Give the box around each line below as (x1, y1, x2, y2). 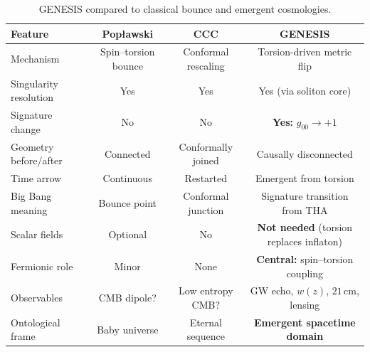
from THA (282, 202, 328, 217)
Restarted (184, 171, 228, 186)
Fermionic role (11, 258, 73, 273)
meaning (11, 202, 48, 217)
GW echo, (250, 283, 294, 298)
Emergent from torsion (255, 171, 354, 186)
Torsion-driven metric (258, 44, 352, 59)
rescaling (186, 58, 225, 73)
